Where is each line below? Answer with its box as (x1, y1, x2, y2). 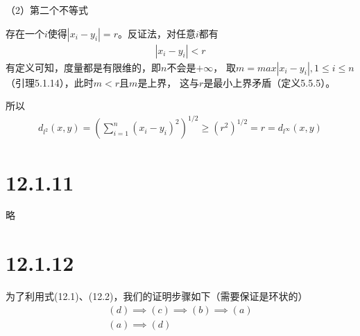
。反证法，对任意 (117, 26, 196, 40)
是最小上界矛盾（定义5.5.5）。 (203, 75, 336, 89)
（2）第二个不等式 (6, 3, 88, 17)
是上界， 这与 (137, 75, 200, 89)
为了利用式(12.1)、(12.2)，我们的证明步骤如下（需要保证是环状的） (6, 289, 308, 303)
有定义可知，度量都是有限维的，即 (6, 60, 161, 74)
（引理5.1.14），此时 (6, 75, 94, 89)
